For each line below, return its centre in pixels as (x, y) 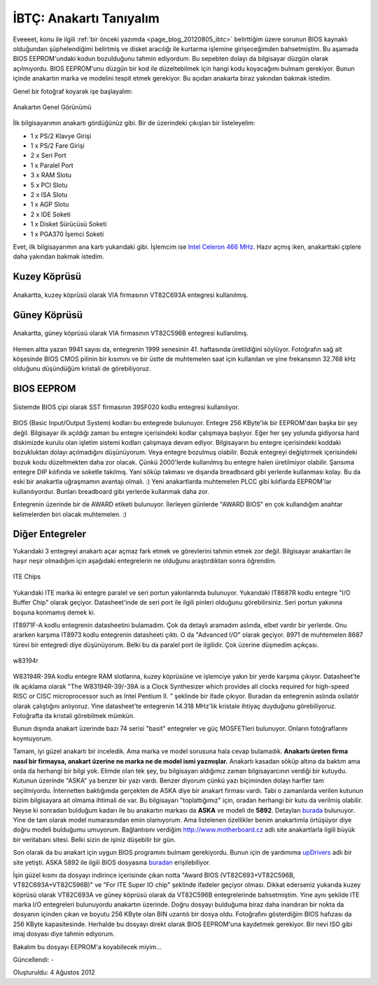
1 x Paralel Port (52, 165)
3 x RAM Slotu (51, 175)
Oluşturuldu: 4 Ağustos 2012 (54, 972)
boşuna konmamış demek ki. (54, 612)
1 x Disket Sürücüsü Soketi (69, 224)
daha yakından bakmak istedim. (58, 256)
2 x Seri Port (48, 156)
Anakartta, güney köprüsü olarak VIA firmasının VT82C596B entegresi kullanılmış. (131, 333)
